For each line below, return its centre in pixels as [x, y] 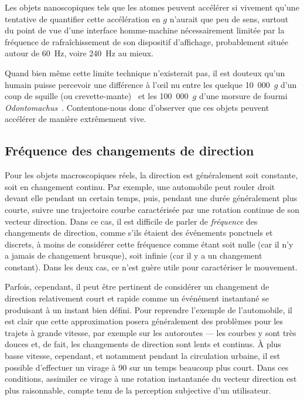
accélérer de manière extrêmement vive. [76, 119]
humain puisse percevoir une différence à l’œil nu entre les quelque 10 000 [137, 84]
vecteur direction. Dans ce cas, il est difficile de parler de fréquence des [131, 221]
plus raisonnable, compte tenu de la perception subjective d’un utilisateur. [138, 390]
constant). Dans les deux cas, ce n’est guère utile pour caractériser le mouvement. [151, 267]
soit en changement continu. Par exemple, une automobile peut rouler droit [140, 186]
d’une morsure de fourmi [243, 96]
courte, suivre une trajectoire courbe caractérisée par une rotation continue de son [152, 209]
